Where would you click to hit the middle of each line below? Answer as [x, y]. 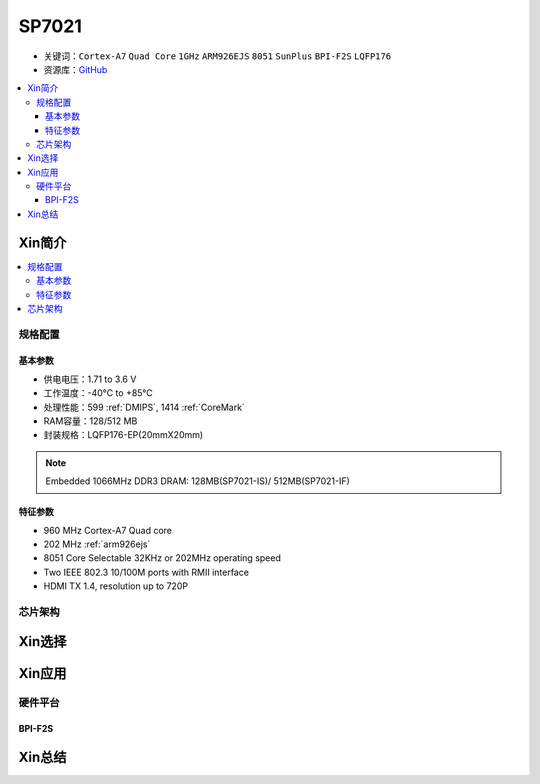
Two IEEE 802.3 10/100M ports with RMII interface [146, 572]
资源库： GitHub [75, 69]
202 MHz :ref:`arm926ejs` [97, 544]
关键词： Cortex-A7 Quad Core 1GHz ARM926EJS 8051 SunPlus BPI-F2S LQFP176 [217, 56]
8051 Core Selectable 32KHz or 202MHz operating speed [162, 558]
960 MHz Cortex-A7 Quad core [108, 530]
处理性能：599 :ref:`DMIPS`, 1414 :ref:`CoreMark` [144, 407]
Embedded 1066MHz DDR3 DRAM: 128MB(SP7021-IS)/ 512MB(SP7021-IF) [197, 481]
